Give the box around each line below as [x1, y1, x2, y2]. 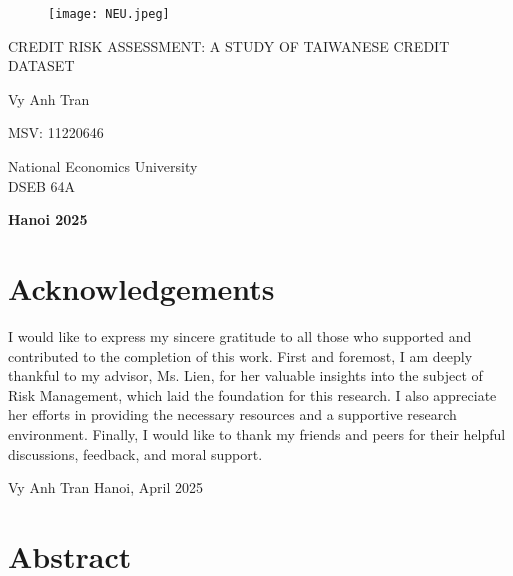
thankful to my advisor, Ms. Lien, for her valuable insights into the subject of [8, 365, 483, 386]
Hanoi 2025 [8, 209, 88, 230]
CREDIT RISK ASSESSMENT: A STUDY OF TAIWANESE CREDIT [8, 35, 450, 56]
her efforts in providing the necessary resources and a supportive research [8, 404, 457, 425]
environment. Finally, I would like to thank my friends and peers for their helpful [8, 423, 506, 444]
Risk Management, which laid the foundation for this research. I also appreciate [8, 384, 497, 405]
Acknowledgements [8, 268, 275, 308]
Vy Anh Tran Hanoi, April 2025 [8, 477, 203, 498]
